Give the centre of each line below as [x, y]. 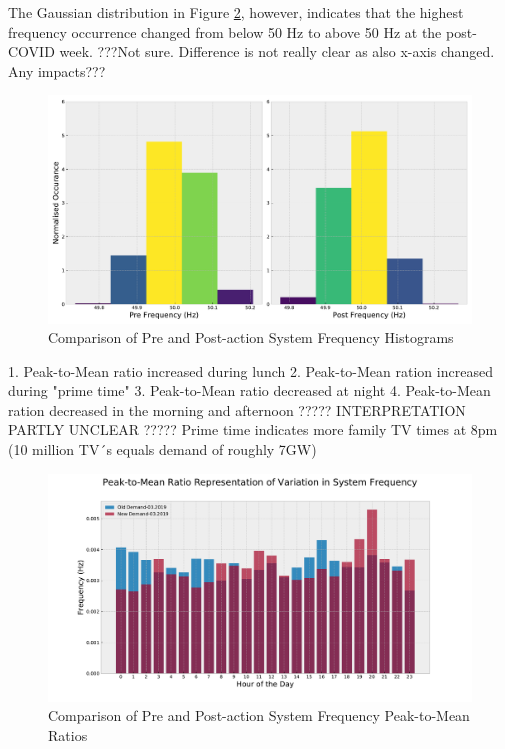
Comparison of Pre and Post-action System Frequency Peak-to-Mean [259, 715]
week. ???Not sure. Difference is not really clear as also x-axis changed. [277, 51]
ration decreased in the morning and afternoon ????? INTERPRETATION [237, 409]
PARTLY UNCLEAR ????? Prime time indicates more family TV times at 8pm [253, 429]
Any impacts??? [57, 70]
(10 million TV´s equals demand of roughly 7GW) [162, 449]
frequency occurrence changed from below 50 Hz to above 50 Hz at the [225, 31]
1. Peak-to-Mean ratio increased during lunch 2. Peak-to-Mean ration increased [250, 370]
